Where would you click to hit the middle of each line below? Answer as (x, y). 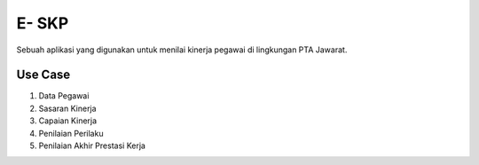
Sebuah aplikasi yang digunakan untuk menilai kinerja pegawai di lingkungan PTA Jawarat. (182, 50)
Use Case (43, 75)
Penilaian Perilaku (71, 133)
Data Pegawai (64, 96)
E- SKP (43, 23)
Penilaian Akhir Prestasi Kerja (92, 145)
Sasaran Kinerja (67, 108)
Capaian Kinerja (68, 121)
